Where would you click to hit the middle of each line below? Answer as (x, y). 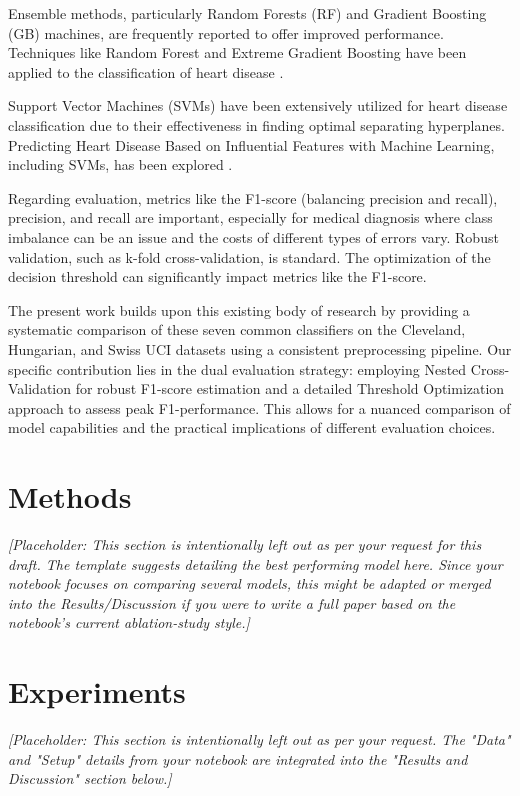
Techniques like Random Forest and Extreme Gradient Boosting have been (237, 52)
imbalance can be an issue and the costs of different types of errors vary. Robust (253, 236)
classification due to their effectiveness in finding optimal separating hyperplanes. (256, 124)
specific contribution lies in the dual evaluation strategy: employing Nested (237, 368)
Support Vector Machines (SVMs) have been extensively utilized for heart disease (258, 105)
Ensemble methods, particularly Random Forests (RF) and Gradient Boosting (247, 13)
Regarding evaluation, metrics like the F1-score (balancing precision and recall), (253, 197)
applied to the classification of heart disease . (146, 71)
